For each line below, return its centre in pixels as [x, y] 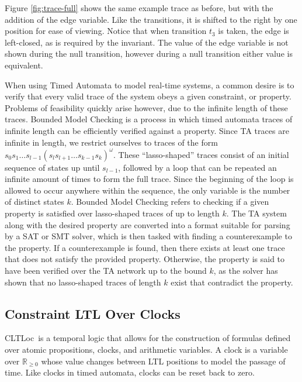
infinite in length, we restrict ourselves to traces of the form [111, 142]
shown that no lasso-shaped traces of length [83, 282]
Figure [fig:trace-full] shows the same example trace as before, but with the [139, 8]
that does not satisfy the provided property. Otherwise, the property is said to [145, 259]
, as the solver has [246, 270]
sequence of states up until [52, 167]
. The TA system [256, 213]
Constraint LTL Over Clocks [93, 313]
